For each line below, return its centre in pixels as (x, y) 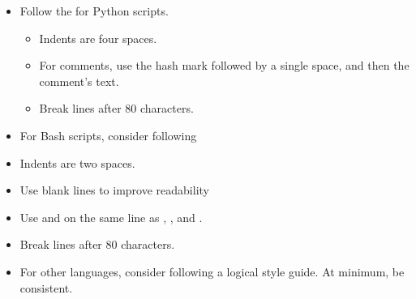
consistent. (46, 287)
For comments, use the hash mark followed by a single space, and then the (224, 65)
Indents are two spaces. (77, 162)
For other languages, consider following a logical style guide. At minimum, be (212, 271)
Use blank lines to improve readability (114, 190)
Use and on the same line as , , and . (111, 217)
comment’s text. (79, 81)
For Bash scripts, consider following (108, 135)
